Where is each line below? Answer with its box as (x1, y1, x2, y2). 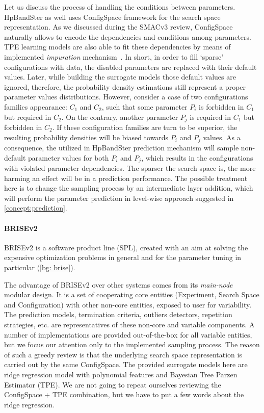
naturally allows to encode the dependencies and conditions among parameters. (4, 31, 251, 42)
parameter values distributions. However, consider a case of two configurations (4, 91, 248, 102)
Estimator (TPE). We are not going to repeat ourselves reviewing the (4, 379, 221, 390)
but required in (4, 111, 51, 122)
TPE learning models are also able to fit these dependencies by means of (4, 41, 231, 52)
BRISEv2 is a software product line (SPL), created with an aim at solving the (4, 242, 248, 252)
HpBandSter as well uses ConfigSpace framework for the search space (4, 11, 221, 22)
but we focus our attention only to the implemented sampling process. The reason (4, 339, 260, 350)
